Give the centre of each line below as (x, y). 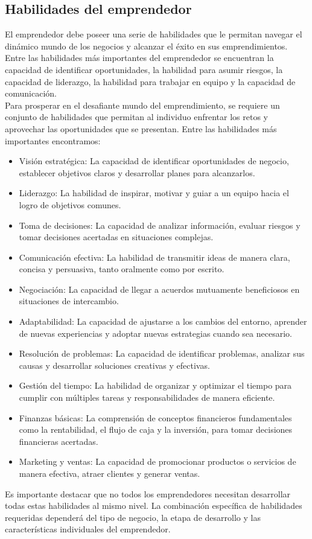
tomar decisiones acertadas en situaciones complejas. (116, 237)
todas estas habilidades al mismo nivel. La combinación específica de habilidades (154, 506)
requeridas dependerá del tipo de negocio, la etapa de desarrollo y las (133, 517)
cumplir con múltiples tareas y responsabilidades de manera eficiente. (147, 397)
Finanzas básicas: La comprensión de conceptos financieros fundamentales (155, 417)
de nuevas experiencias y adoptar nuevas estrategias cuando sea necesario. (155, 333)
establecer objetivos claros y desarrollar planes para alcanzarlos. (137, 172)
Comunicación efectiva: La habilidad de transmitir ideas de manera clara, (154, 257)
